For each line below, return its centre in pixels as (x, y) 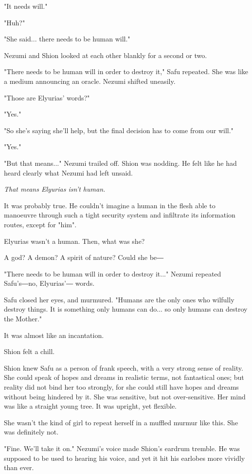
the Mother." (23, 319)
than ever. (19, 467)
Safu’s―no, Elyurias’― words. (49, 283)
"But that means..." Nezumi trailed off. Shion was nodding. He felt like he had (120, 163)
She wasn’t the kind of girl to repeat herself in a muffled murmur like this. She (121, 422)
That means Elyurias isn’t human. (55, 189)
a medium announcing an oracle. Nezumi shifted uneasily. (90, 81)
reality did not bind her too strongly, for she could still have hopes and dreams (121, 387)
